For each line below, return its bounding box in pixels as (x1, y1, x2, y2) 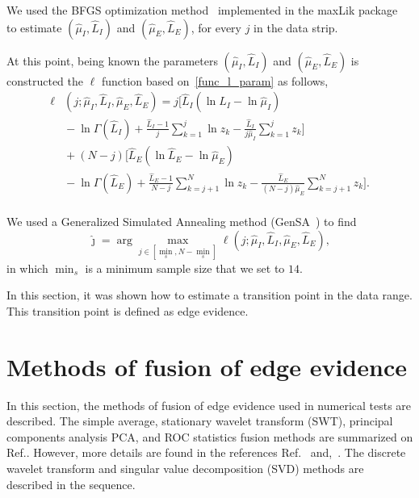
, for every (191, 19, 242, 36)
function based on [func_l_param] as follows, (101, 72, 329, 89)
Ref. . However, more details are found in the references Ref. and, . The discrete (6, 444, 406, 461)
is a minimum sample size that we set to (85, 259, 285, 276)
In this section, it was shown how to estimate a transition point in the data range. (6, 287, 413, 303)
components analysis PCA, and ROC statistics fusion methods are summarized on (6, 428, 413, 445)
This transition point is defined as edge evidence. (6, 302, 249, 319)
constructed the (6, 72, 84, 89)
